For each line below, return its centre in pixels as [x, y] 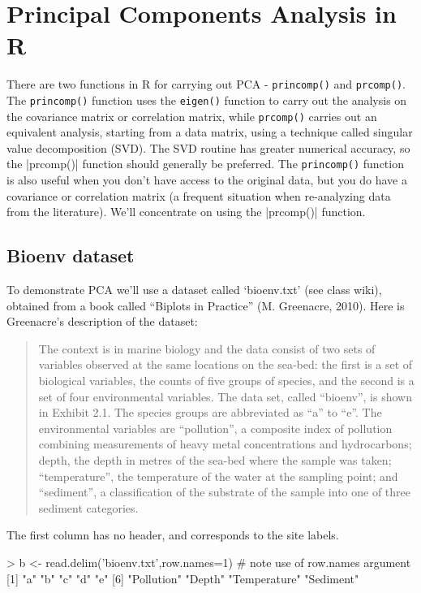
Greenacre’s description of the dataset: [102, 321]
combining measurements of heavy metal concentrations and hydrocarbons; [225, 444]
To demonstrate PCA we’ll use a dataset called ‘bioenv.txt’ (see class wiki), [194, 290]
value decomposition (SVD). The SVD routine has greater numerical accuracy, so [208, 147]
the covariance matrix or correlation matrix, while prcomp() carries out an [192, 116]
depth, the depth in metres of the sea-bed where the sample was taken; [215, 460]
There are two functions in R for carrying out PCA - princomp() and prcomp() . [206, 84]
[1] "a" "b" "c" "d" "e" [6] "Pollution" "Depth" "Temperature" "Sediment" [183, 578]
